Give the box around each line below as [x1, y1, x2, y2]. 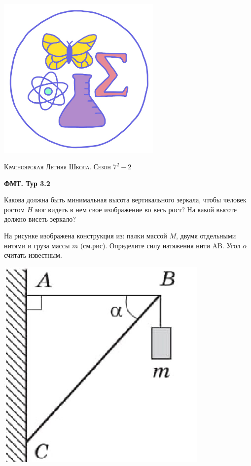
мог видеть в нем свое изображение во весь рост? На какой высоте [35, 204, 237, 214]
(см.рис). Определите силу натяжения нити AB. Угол [80, 240, 241, 250]
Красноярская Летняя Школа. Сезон [4, 161, 111, 172]
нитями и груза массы [4, 240, 70, 250]
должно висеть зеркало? [4, 214, 76, 224]
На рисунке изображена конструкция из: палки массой [4, 231, 167, 241]
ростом [4, 204, 25, 214]
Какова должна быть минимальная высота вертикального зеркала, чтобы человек [4, 194, 247, 205]
